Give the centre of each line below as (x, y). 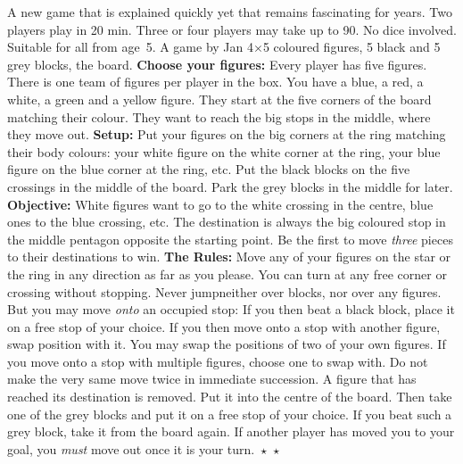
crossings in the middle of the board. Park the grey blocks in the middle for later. (230, 186)
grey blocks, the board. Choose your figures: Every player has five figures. (217, 64)
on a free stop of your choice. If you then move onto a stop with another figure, (224, 326)
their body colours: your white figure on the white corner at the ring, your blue (224, 151)
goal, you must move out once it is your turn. (131, 448)
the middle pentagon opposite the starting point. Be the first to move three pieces (230, 239)
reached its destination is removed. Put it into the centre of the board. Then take (230, 397)
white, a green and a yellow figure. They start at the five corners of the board (219, 99)
